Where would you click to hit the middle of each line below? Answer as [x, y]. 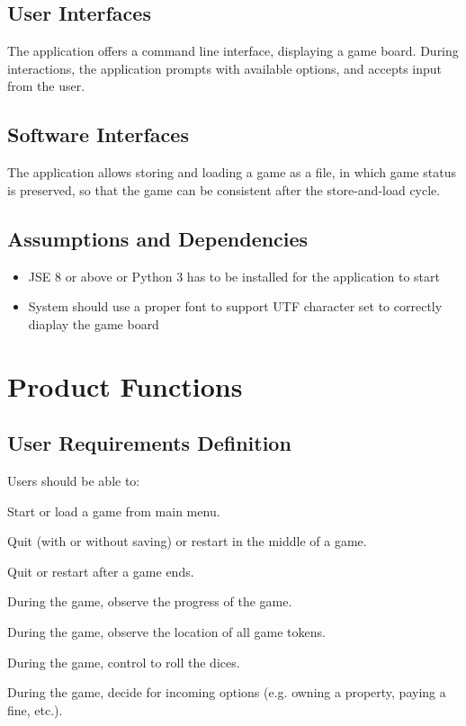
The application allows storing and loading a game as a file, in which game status [232, 172]
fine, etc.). [35, 709]
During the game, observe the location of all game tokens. [166, 631]
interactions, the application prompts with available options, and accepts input [225, 68]
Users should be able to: [74, 480]
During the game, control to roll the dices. [124, 662]
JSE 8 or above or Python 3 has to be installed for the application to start [234, 276]
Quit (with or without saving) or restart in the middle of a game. [187, 541]
